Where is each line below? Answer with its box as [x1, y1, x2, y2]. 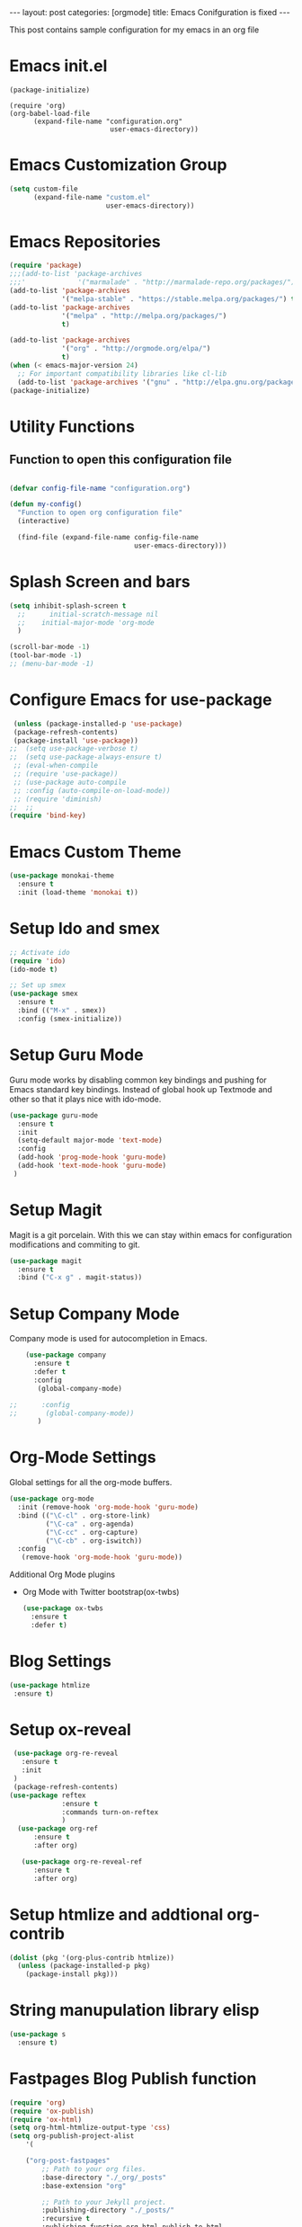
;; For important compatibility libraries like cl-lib [17, 369, 227, 379]
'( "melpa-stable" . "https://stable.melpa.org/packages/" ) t [61, 294, 296, 303]
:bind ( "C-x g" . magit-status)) [17, 1273, 143, 1282]
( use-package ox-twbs [22, 1604, 103, 1613]
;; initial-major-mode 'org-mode [17, 618, 155, 627]
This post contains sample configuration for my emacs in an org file [9, 24, 260, 35]
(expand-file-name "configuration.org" [32, 117, 182, 126]
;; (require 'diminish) [13, 794, 102, 804]
